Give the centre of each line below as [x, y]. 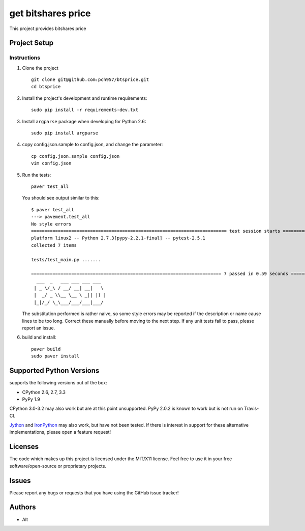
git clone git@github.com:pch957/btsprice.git [90, 80]
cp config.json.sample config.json [75, 156]
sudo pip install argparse [65, 133]
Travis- [252, 409]
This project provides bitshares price [48, 29]
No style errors [51, 224]
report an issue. [39, 328]
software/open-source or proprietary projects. [58, 466]
